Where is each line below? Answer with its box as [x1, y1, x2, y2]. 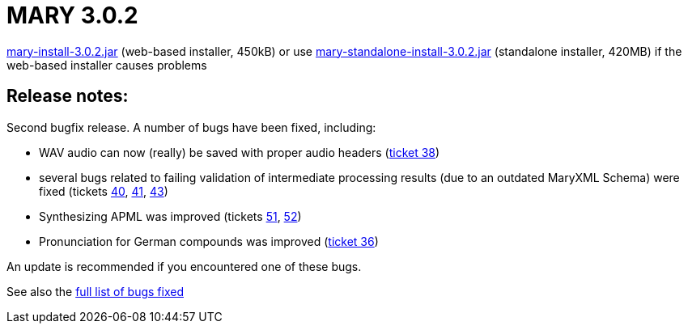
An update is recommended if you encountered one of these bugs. [6, 259, 362, 273]
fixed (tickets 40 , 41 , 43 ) [39, 184, 168, 198]
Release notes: [6, 86, 129, 107]
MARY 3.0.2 [6, 2, 138, 29]
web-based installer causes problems [6, 57, 207, 72]
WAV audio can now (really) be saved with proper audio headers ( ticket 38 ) [39, 145, 440, 159]
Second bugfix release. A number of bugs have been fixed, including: [6, 120, 376, 134]
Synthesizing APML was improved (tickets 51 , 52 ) [39, 209, 302, 223]
